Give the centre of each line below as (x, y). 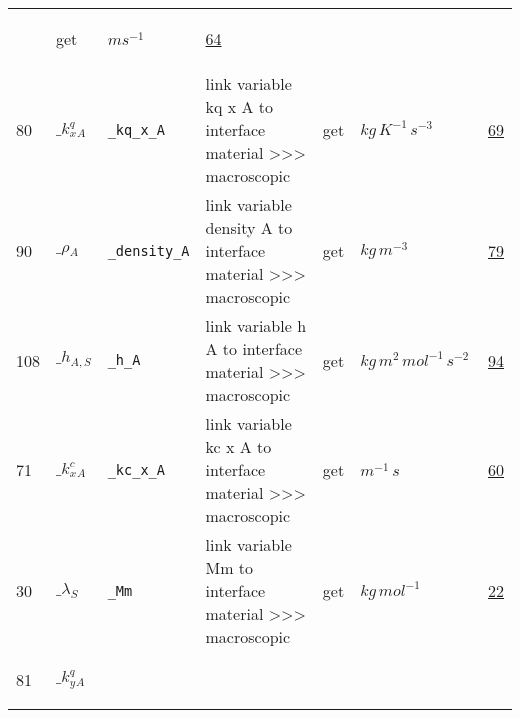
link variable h (256, 325)
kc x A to (238, 446)
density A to (249, 227)
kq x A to (239, 106)
